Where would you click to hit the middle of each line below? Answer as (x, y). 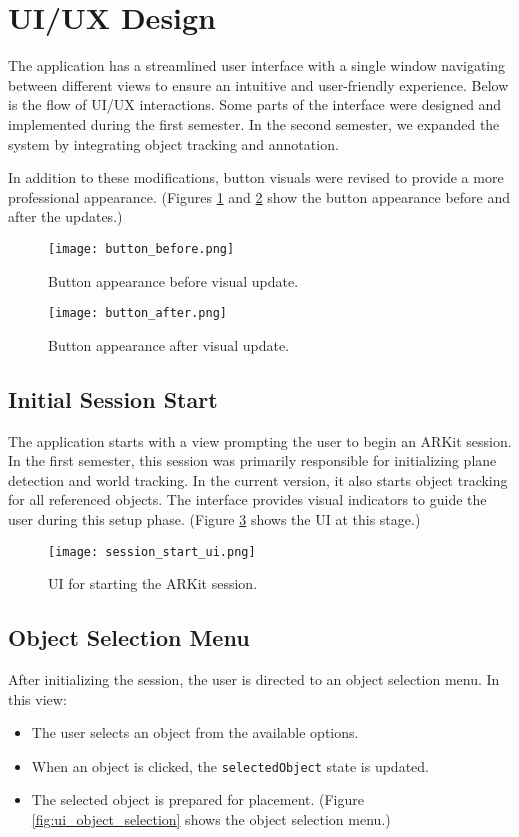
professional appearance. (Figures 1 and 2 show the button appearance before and (259, 196)
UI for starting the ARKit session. (153, 583)
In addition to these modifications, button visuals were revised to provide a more (256, 177)
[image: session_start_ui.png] (152, 551)
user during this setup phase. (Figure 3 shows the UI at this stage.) (214, 518)
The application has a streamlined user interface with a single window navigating (257, 65)
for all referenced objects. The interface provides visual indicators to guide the (247, 499)
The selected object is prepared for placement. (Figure (198, 799)
